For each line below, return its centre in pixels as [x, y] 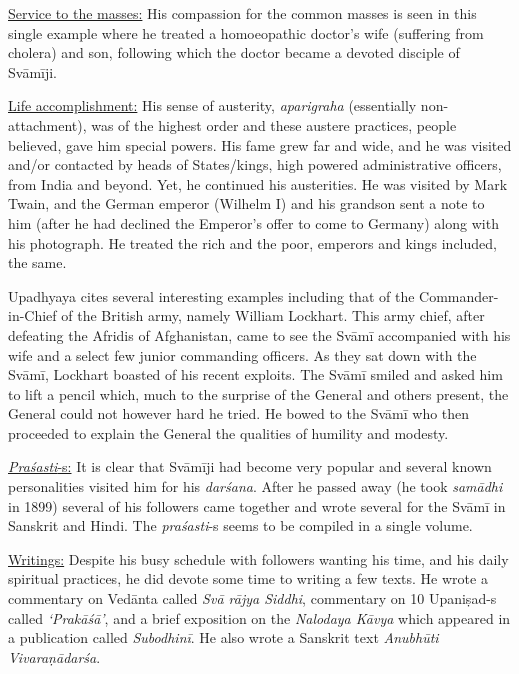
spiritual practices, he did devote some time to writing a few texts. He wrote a [248, 578]
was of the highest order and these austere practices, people [274, 124]
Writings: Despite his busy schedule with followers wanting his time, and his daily [258, 558]
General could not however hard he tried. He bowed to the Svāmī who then [239, 413]
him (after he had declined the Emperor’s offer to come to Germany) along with [253, 222]
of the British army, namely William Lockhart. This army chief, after [273, 315]
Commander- [459, 295]
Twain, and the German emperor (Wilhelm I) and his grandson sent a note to [246, 203]
